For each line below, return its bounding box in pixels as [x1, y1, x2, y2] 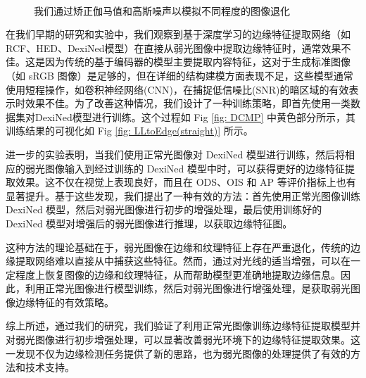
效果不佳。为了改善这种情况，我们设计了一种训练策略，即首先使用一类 [25, 96, 351, 111]
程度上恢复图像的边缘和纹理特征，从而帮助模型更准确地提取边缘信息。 [15, 267, 341, 282]
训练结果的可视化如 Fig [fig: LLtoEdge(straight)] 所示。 [6, 123, 253, 138]
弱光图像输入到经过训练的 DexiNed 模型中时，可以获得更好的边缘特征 [25, 160, 346, 175]
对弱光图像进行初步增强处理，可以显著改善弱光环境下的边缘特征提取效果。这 [6, 332, 360, 347]
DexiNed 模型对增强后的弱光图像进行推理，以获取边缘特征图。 [6, 215, 293, 230]
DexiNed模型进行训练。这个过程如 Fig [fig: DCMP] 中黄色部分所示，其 [34, 109, 356, 124]
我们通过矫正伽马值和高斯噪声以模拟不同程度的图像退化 [34, 3, 290, 18]
